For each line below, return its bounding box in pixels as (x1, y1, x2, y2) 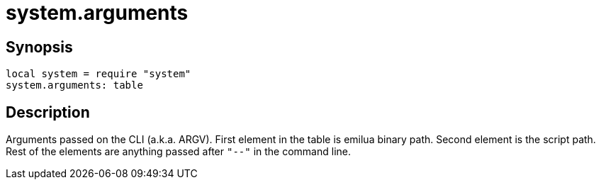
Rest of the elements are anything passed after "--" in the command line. (6, 145, 352, 158)
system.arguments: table (6, 79, 143, 91)
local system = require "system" (6, 68, 191, 80)
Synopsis (6, 38, 73, 56)
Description (6, 103, 90, 121)
